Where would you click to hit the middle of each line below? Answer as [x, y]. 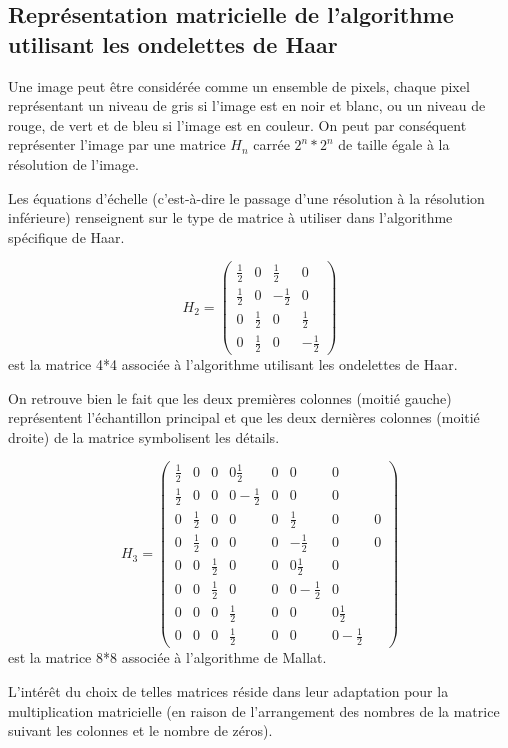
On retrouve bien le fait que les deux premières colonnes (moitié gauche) [230, 397]
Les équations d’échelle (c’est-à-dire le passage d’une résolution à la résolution [246, 197]
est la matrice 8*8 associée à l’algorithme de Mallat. [167, 657]
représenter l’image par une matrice [117, 144]
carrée [271, 144]
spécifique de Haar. [66, 236]
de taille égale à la [394, 144]
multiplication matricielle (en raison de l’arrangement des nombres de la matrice [254, 710]
